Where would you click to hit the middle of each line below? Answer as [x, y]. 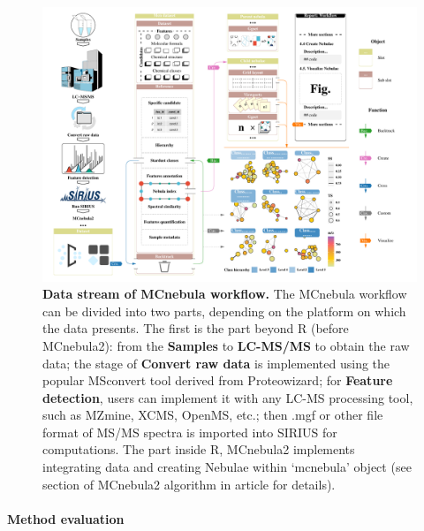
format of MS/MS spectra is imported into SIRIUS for [190, 432]
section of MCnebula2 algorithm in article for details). [189, 484]
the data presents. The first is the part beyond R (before [196, 328]
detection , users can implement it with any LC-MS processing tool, [228, 397]
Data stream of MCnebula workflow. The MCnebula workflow [225, 294]
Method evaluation [66, 518]
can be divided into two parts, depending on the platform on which [224, 311]
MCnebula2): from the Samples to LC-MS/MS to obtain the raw [226, 345]
